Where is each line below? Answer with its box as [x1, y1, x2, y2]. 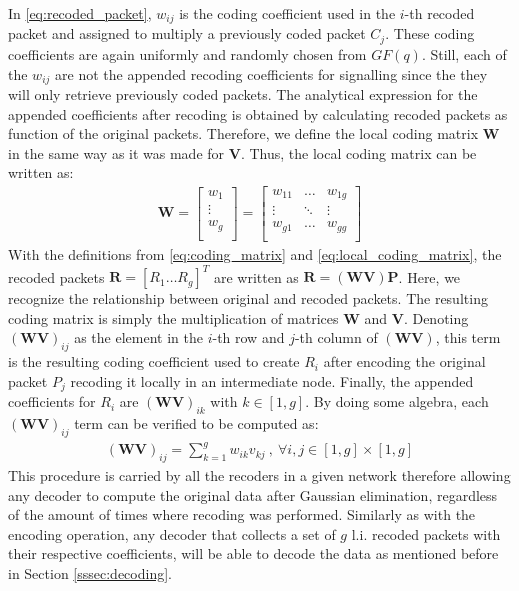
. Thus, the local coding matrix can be [240, 142, 477, 163]
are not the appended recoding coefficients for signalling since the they [55, 63, 488, 84]
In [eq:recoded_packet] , [8, 3, 152, 23]
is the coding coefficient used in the [179, 3, 396, 23]
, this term [435, 327, 501, 348]
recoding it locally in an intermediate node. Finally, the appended [70, 370, 474, 391]
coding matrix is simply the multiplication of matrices [8, 307, 339, 328]
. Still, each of [421, 43, 507, 64]
